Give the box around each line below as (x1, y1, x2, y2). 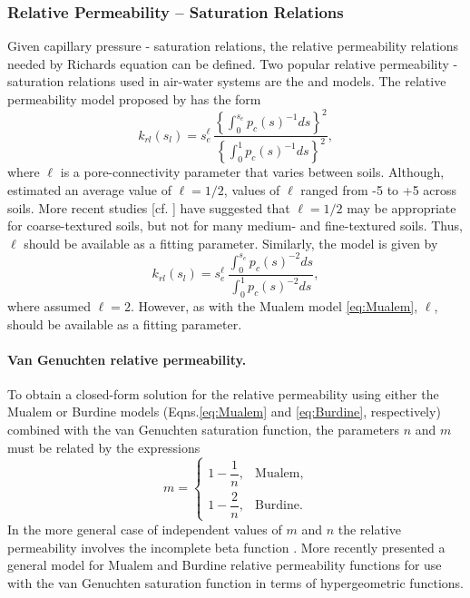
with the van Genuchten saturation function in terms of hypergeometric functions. (7, 573, 464, 592)
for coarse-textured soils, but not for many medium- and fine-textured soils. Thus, (7, 216, 463, 235)
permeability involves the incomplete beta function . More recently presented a (7, 537, 446, 556)
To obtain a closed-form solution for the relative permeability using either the (7, 384, 439, 403)
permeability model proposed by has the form (7, 90, 261, 108)
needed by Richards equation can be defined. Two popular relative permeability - (7, 54, 458, 73)
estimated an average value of (7, 181, 171, 200)
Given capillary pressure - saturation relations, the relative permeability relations (7, 36, 459, 55)
